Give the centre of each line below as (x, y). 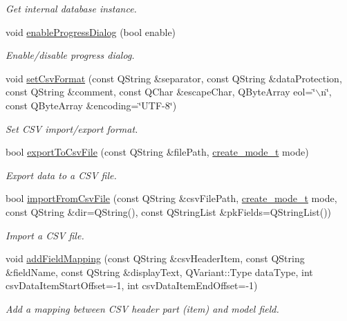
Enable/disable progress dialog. (70, 55)
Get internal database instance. (71, 8)
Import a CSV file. (45, 235)
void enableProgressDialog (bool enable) (91, 31)
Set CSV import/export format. (72, 128)
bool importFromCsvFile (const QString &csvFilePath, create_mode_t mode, (171, 198)
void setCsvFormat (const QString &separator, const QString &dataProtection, (174, 78)
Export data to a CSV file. (61, 175)
